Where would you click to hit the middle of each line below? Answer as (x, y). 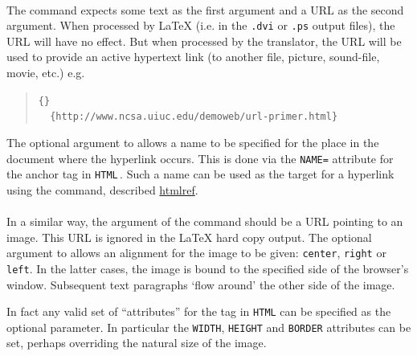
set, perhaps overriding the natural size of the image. (137, 343)
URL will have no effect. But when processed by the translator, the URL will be (204, 41)
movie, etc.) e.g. (46, 73)
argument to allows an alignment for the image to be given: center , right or (196, 253)
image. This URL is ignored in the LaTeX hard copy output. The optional (189, 237)
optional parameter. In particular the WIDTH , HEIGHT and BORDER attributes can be (209, 327)
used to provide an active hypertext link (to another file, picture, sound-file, (193, 57)
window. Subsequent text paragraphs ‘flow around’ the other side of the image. (201, 284)
